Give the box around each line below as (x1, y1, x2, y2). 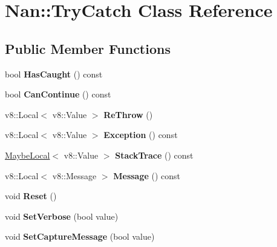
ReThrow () (103, 108, 153, 120)
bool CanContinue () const (5, 88, 111, 100)
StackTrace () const (115, 148, 194, 161)
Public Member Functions (5, 39, 171, 58)
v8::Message (52, 169, 97, 182)
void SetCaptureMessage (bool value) (5, 230, 155, 243)
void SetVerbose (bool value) (5, 209, 119, 222)
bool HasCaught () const (5, 67, 103, 80)
